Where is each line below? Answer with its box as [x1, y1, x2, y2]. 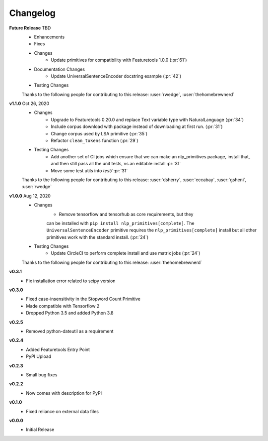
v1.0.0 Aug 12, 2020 [9, 193, 51, 199]
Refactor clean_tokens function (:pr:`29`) [51, 137, 138, 144]
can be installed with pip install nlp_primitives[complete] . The [46, 220, 195, 226]
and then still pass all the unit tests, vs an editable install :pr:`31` [51, 161, 181, 167]
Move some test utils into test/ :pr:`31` [51, 167, 128, 174]
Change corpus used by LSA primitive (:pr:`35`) [51, 130, 148, 136]
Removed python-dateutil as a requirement [26, 329, 114, 334]
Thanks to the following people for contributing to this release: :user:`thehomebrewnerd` [21, 259, 202, 265]
